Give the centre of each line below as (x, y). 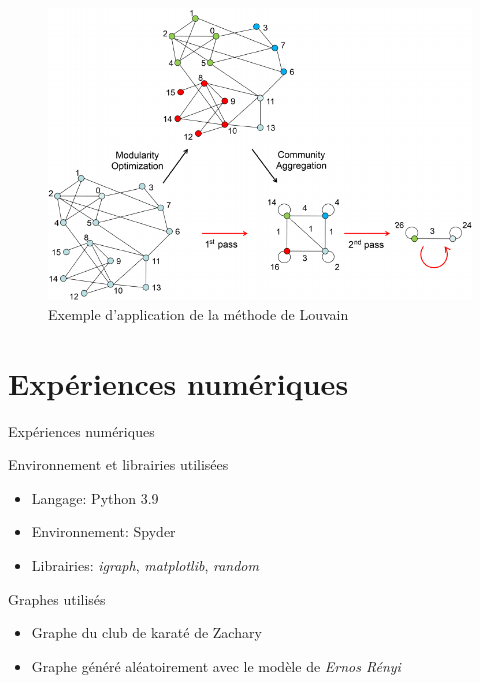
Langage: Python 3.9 (95, 497)
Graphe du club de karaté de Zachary (146, 632)
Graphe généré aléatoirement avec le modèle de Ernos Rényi (216, 665)
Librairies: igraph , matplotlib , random (145, 564)
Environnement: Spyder (103, 531)
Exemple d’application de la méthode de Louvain (198, 313)
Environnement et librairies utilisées (118, 464)
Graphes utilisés (57, 598)
